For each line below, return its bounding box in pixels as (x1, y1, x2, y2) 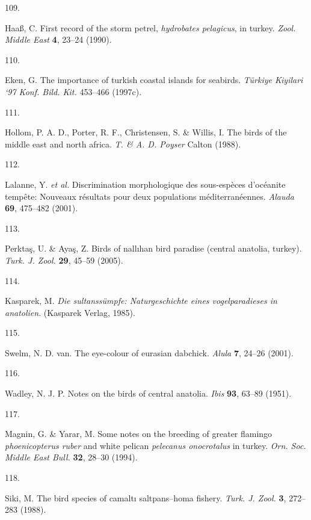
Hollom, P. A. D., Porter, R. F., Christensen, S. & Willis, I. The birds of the (5, 126, 287, 138)
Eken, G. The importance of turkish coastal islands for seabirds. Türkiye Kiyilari (5, 73, 303, 86)
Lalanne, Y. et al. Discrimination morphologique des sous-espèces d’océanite (5, 178, 286, 190)
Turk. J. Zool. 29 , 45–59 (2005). (5, 253, 123, 266)
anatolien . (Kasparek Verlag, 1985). (5, 306, 135, 318)
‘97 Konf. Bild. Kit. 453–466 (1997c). (5, 85, 142, 97)
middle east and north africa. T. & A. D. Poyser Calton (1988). (5, 137, 241, 150)
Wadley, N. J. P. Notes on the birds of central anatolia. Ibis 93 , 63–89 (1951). (5, 387, 292, 400)
